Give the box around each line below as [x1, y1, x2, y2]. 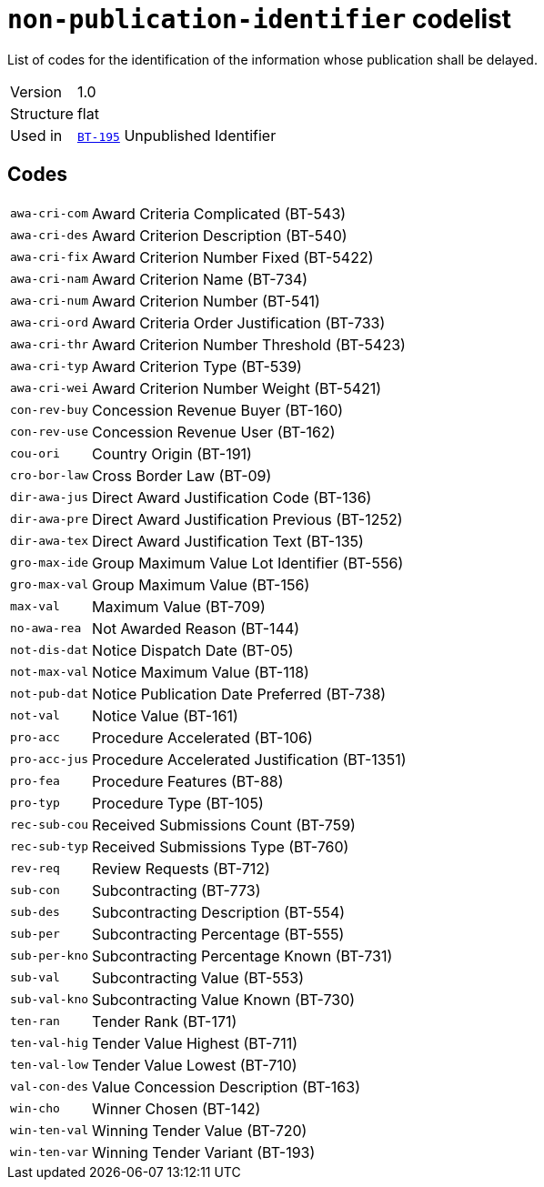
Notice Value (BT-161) [92, 706, 238, 725]
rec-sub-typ [10, 840, 89, 854]
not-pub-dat [10, 687, 89, 701]
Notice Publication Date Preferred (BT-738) [92, 684, 387, 703]
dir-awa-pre [10, 512, 89, 527]
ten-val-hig [10, 1036, 89, 1051]
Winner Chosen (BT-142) [92, 1099, 261, 1118]
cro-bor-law [10, 468, 89, 483]
